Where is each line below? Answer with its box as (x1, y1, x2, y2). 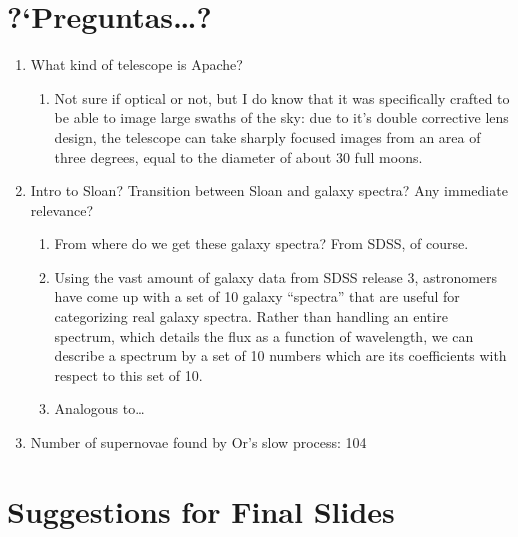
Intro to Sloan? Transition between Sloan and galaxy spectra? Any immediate (30, 180, 508, 201)
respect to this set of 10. (54, 364, 203, 385)
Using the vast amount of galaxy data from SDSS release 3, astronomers (54, 266, 498, 287)
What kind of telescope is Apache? (30, 54, 243, 75)
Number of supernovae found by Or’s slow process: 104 (30, 432, 367, 453)
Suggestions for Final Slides (7, 490, 395, 531)
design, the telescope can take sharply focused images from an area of (54, 126, 481, 147)
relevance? (30, 199, 94, 220)
